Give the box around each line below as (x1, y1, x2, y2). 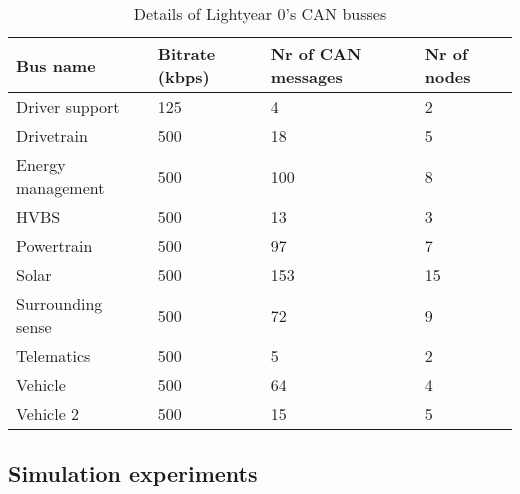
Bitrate (157, 42, 216, 65)
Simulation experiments (8, 458, 258, 489)
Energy (16, 153, 66, 176)
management (16, 176, 105, 199)
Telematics (16, 344, 91, 367)
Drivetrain (16, 124, 88, 147)
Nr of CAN (270, 42, 362, 65)
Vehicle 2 (16, 402, 80, 425)
